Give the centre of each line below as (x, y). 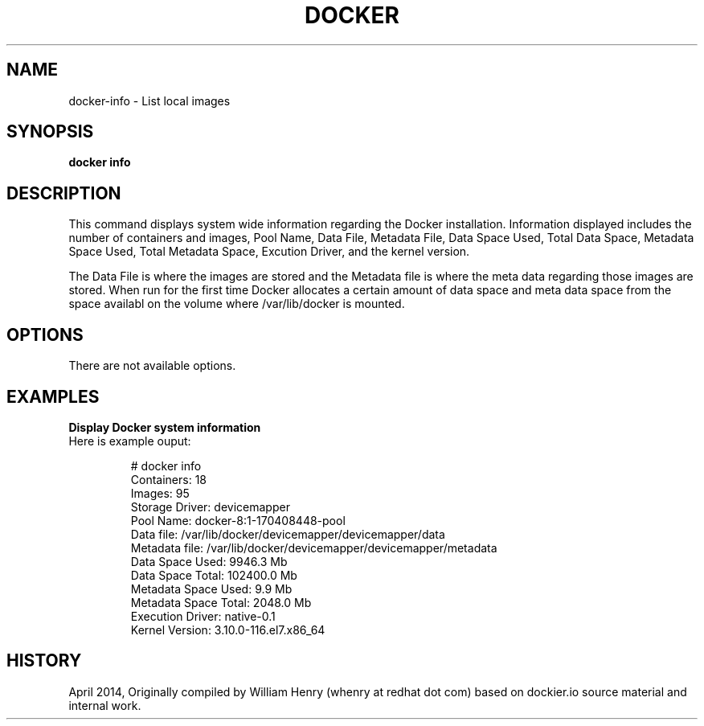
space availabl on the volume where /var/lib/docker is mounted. (237, 304)
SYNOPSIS (50, 132)
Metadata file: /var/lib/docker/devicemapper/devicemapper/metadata (314, 548)
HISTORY (44, 661)
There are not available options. (152, 366)
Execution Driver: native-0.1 (203, 616)
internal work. (105, 705)
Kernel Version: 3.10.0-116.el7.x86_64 (228, 630)
